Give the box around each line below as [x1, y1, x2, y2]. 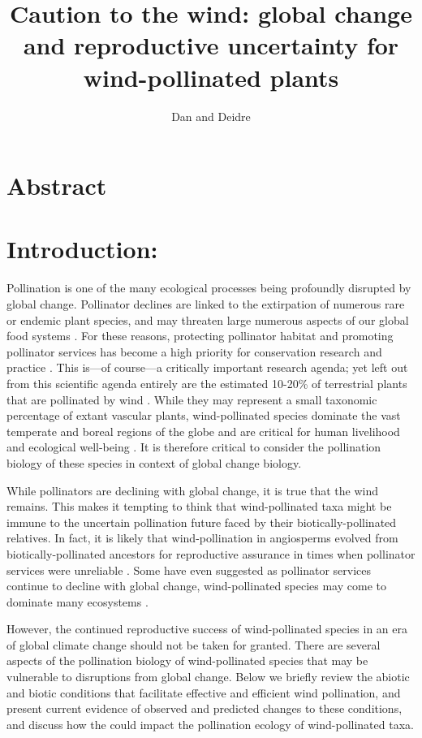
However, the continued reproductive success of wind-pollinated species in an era [6, 620, 408, 637]
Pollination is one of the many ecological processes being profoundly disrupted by [6, 279, 411, 296]
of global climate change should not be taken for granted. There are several [6, 636, 381, 653]
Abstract [6, 169, 107, 202]
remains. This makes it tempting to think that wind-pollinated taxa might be [6, 498, 392, 515]
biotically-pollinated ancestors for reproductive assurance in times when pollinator [6, 545, 416, 562]
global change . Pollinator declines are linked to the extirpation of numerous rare [6, 296, 405, 312]
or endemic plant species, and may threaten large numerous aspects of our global [6, 311, 409, 328]
